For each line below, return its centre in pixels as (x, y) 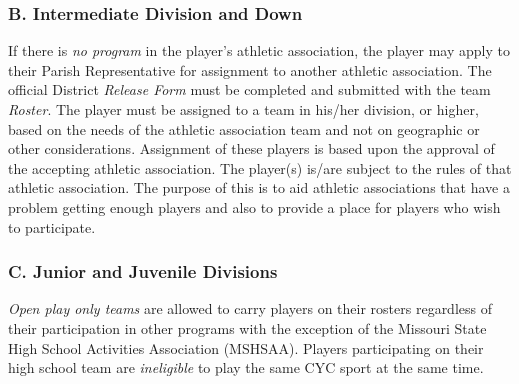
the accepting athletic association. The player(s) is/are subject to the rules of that (260, 167)
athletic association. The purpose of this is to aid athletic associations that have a (259, 187)
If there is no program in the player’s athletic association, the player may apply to (259, 50)
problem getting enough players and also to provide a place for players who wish (254, 206)
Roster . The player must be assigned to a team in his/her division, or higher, (243, 109)
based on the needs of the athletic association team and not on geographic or (244, 128)
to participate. (52, 226)
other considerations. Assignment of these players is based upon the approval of (251, 148)
